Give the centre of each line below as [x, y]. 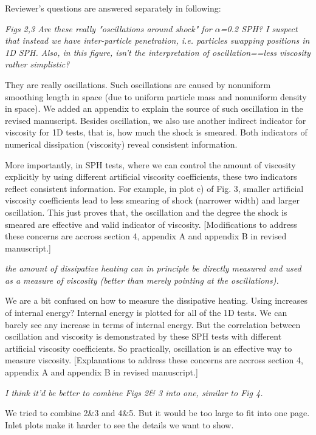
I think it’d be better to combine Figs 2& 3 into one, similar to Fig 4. [134, 392]
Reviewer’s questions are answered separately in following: [113, 8]
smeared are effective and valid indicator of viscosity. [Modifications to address [151, 224]
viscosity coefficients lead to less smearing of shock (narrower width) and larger [152, 200]
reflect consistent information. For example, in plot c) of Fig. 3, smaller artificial [154, 188]
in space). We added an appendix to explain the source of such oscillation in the [154, 108]
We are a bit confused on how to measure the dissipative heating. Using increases [156, 300]
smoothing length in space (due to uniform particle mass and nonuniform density [156, 96]
